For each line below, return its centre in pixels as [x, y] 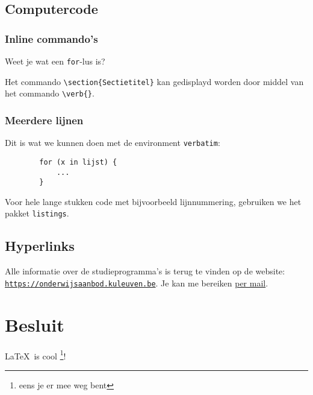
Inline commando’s [51, 38]
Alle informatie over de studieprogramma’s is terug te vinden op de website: [145, 271]
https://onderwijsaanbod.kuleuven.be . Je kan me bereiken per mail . [137, 283]
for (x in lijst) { [78, 162]
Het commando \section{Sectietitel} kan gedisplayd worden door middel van [154, 81]
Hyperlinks [40, 246]
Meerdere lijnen [44, 120]
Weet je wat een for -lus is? [55, 61]
